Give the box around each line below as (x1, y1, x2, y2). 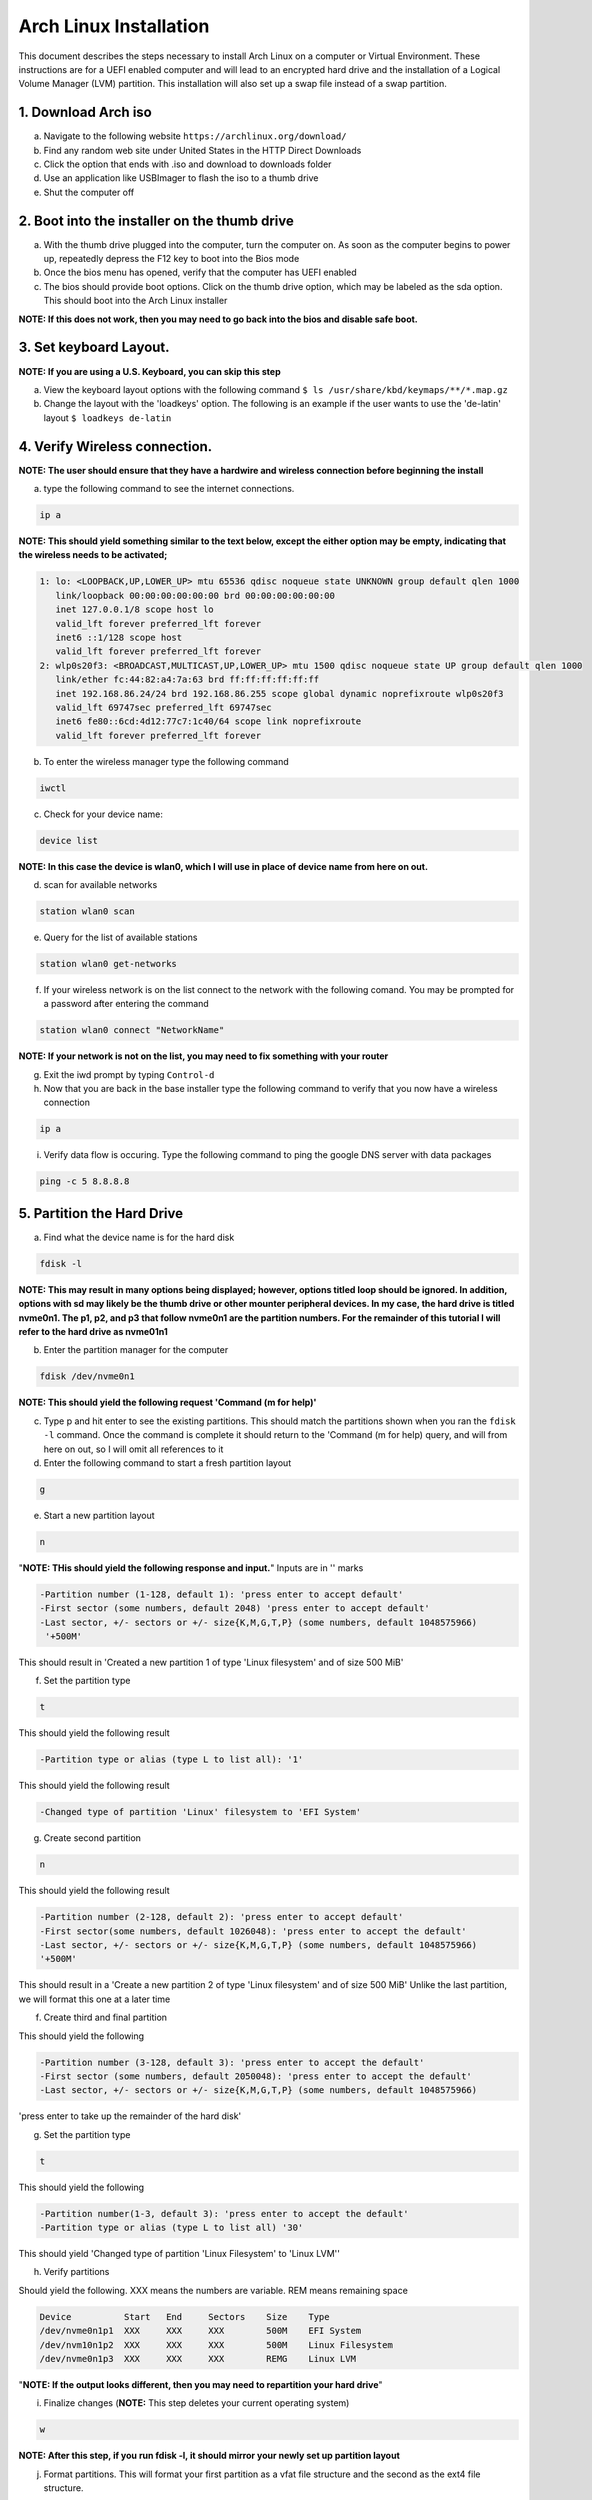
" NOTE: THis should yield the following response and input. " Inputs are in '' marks (18, 1561, 364, 1574)
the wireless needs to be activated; (18, 549, 168, 561)
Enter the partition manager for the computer (43, 1344, 229, 1356)
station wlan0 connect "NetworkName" (39, 1025, 225, 1036)
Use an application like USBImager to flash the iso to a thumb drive (43, 172, 319, 184)
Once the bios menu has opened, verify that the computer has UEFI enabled (43, 266, 357, 279)
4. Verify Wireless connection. (18, 438, 213, 455)
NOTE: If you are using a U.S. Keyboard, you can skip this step (18, 365, 281, 377)
